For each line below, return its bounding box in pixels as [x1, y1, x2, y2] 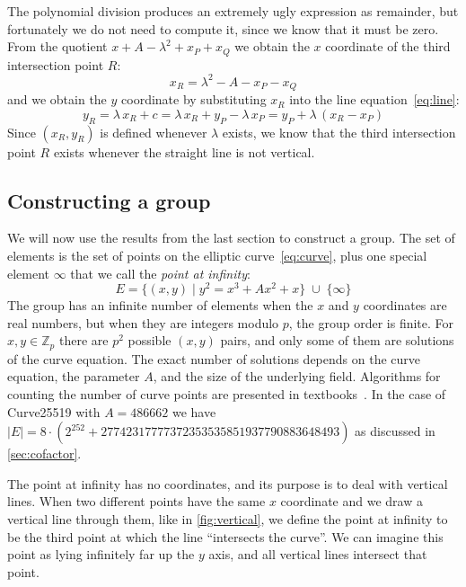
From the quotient [7, 37, 108, 56]
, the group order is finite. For [288, 313, 454, 332]
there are [58, 331, 109, 350]
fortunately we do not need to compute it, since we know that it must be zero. [7, 19, 439, 38]
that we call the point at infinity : [70, 263, 251, 282]
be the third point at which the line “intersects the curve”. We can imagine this [7, 527, 444, 546]
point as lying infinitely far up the [7, 545, 195, 564]
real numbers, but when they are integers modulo [7, 313, 279, 332]
